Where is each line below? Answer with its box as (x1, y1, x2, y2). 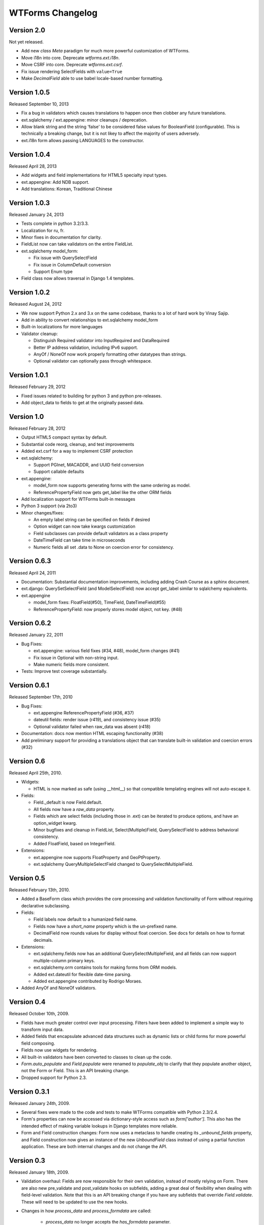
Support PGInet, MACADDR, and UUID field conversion (33, 462, 144, 467)
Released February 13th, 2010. (9, 887, 70, 893)
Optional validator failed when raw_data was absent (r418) (33, 723, 151, 730)
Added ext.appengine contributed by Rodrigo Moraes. (33, 978, 142, 984)
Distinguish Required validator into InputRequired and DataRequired (33, 338, 170, 343)
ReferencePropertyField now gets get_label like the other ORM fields (33, 489, 172, 495)
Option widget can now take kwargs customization (33, 523, 135, 529)
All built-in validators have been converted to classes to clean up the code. (21, 1054, 172, 1060)
